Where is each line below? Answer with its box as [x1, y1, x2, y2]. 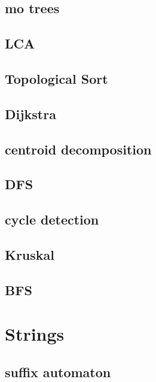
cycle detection [5, 210, 99, 229]
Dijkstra [5, 104, 56, 123]
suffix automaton [5, 362, 111, 381]
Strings [5, 322, 65, 346]
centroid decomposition [5, 140, 152, 158]
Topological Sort [5, 69, 108, 87]
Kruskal [5, 245, 55, 263]
